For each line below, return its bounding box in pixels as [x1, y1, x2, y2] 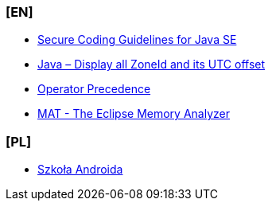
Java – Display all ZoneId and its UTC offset [37, 57, 266, 72]
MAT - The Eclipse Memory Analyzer [37, 107, 230, 121]
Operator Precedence [37, 82, 151, 96]
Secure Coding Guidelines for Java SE [37, 33, 237, 47]
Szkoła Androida [37, 162, 123, 177]
